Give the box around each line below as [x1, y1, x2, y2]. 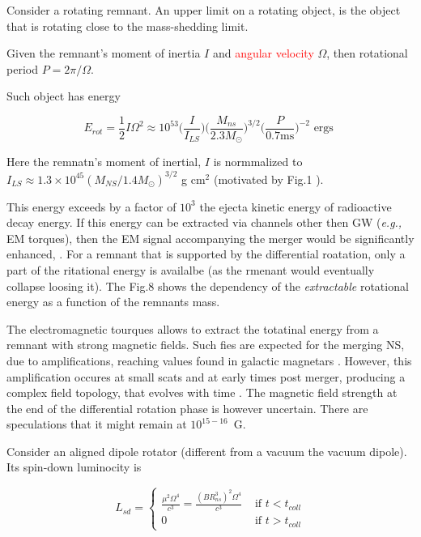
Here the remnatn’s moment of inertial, [6, 153, 202, 170]
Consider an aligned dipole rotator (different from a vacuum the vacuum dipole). [6, 442, 407, 459]
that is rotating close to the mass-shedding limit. [6, 17, 249, 34]
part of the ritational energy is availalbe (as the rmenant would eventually [6, 261, 375, 278]
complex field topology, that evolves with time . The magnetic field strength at [6, 384, 398, 401]
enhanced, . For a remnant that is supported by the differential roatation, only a [6, 245, 406, 262]
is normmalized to [213, 153, 303, 170]
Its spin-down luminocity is [6, 458, 142, 475]
